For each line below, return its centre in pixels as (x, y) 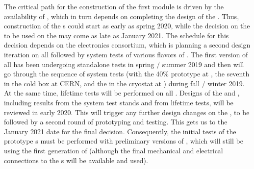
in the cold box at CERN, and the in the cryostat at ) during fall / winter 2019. (124, 83)
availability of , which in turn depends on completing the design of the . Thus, (122, 16)
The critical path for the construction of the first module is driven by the (114, 6)
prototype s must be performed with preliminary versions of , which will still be (124, 141)
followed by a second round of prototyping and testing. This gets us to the (116, 122)
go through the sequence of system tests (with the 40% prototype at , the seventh (127, 74)
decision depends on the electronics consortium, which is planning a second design (127, 45)
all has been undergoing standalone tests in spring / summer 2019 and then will (124, 64)
